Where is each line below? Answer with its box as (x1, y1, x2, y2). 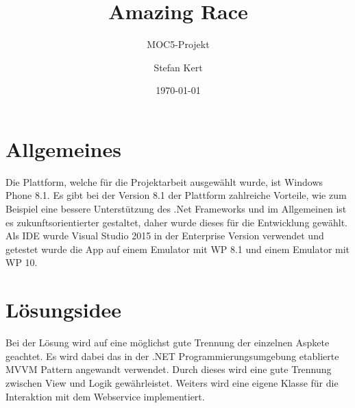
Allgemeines (5, 134, 121, 163)
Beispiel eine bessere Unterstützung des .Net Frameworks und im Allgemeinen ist (5, 202, 347, 216)
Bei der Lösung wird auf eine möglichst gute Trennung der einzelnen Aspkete (5, 335, 330, 350)
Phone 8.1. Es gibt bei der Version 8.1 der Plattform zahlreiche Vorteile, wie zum (5, 188, 347, 202)
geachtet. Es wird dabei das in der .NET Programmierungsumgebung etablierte (5, 348, 339, 363)
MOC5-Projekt (147, 37, 210, 51)
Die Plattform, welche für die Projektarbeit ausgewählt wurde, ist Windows (5, 174, 323, 189)
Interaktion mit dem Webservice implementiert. (5, 389, 205, 403)
